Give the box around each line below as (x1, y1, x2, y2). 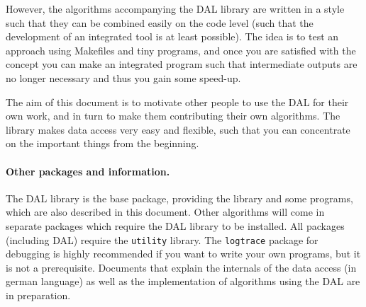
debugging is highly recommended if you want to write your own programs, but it (6, 246, 361, 261)
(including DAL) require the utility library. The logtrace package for (6, 232, 318, 247)
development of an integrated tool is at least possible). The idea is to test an (6, 29, 339, 44)
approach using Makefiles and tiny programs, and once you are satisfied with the (6, 42, 356, 57)
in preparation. (6, 287, 71, 302)
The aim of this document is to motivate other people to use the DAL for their (6, 94, 349, 109)
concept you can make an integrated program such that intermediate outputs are (6, 57, 357, 71)
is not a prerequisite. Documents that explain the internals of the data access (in (6, 260, 357, 274)
